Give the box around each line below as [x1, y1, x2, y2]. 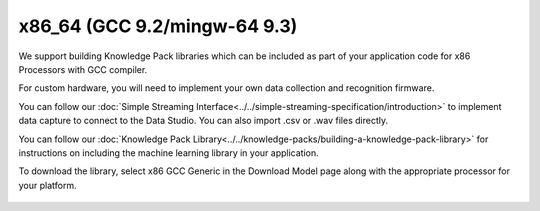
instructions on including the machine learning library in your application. [18, 146, 319, 159]
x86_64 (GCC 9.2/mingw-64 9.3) [18, 15, 298, 37]
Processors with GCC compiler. [18, 63, 148, 75]
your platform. [18, 179, 77, 191]
